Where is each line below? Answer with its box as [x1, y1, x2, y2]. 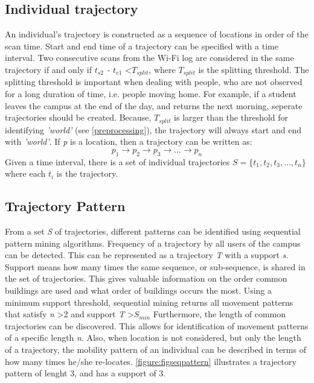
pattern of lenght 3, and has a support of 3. [5, 367, 166, 379]
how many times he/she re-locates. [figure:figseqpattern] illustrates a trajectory [5, 355, 296, 367]
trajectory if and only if [5, 63, 92, 75]
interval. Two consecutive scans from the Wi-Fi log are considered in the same [5, 51, 294, 64]
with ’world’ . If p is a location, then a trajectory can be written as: [5, 135, 252, 148]
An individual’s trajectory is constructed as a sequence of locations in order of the [5, 28, 309, 40]
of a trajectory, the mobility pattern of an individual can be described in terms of [5, 343, 306, 355]
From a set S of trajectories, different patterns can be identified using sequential [5, 225, 301, 238]
